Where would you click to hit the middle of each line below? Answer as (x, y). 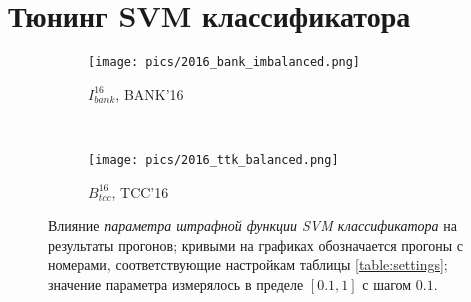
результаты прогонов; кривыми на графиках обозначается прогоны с (255, 244)
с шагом (387, 284)
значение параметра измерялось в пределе (176, 284)
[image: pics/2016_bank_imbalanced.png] (224, 62)
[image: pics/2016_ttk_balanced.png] (213, 159)
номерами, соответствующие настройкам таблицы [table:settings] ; (248, 264)
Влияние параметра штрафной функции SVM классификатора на (252, 225)
